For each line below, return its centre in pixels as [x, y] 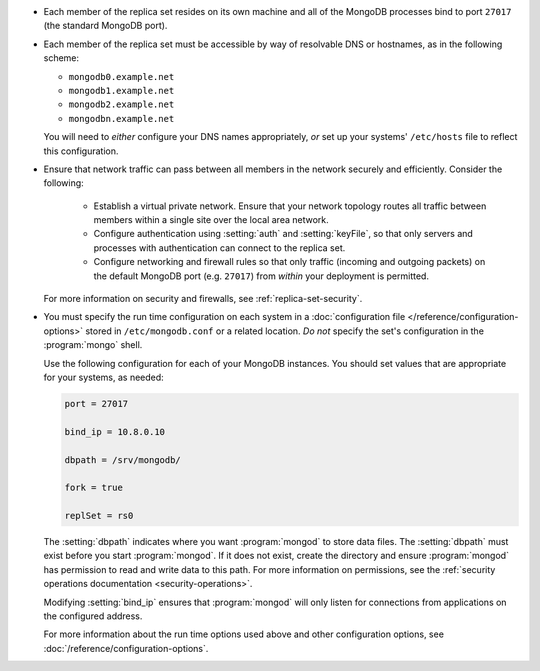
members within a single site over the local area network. [211, 220]
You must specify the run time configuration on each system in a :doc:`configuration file [224, 317]
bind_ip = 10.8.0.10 [114, 431]
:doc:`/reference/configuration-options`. [126, 648]
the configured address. [93, 616]
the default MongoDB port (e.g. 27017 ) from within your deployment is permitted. [261, 276]
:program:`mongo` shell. [93, 345]
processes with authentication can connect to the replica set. [219, 247]
